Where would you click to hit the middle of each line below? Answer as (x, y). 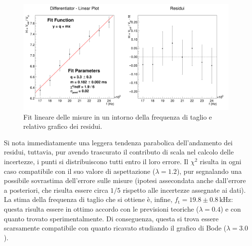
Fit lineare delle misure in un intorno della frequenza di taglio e (118, 116)
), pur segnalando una (209, 171)
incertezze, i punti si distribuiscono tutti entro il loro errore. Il (96, 161)
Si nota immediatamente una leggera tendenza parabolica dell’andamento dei (118, 142)
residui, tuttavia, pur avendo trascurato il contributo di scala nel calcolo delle (119, 152)
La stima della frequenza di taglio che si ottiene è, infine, (88, 199)
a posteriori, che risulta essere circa (56, 190)
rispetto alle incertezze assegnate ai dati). (184, 190)
